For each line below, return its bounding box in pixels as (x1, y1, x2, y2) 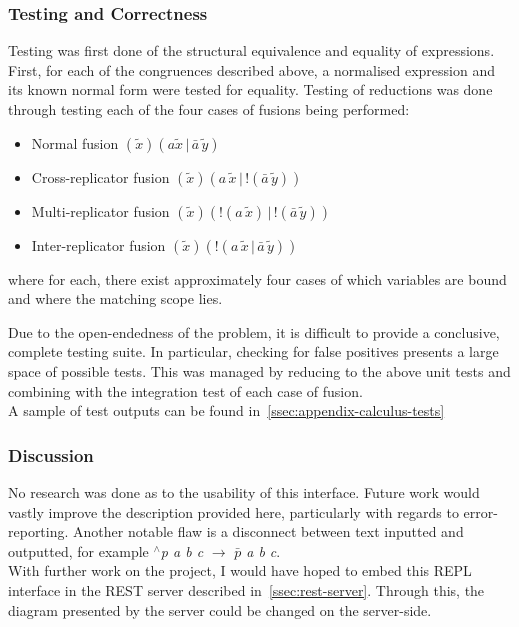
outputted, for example (8, 540, 149, 561)
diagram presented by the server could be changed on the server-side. (8, 599, 432, 620)
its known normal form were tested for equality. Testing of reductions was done (8, 79, 493, 100)
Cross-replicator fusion (31, 166, 170, 187)
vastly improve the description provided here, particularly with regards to (8, 501, 459, 522)
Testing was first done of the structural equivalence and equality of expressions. (8, 40, 495, 61)
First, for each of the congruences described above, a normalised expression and (8, 59, 495, 80)
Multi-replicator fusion (31, 200, 170, 221)
